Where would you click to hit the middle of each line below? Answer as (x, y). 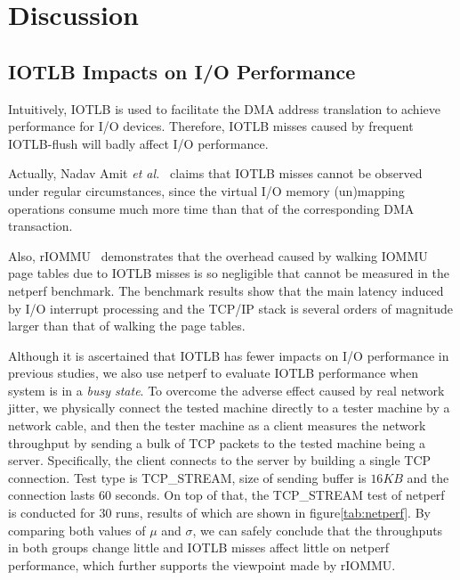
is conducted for (52, 513)
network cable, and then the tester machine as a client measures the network (217, 425)
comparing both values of (77, 530)
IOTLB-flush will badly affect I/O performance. (138, 143)
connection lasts (52, 495)
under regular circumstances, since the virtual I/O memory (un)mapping (206, 190)
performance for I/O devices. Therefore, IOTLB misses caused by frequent (211, 126)
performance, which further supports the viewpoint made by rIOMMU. (202, 564)
